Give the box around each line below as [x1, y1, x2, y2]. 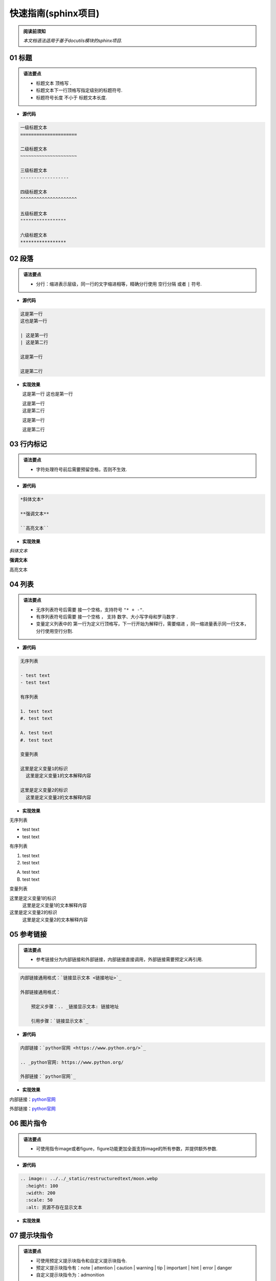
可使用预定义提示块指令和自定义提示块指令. [36, 1257, 127, 1264]
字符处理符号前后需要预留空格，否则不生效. [36, 466, 127, 472]
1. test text [20, 708, 53, 714]
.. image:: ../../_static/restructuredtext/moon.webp [20, 1176, 158, 1182]
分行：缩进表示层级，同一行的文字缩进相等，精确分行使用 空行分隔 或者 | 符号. [36, 281, 202, 287]
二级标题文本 [20, 146, 48, 152]
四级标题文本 [20, 189, 48, 195]
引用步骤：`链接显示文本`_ [31, 1018, 89, 1024]
